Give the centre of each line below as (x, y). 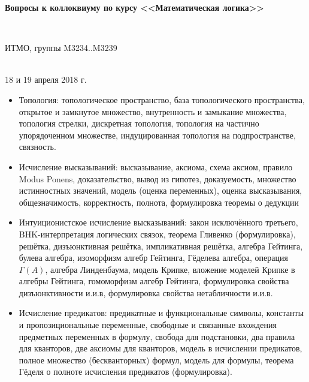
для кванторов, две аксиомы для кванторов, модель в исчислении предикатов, (160, 348)
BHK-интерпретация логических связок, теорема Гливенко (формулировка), (157, 234)
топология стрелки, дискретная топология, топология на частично (139, 123)
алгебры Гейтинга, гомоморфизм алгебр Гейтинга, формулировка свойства (154, 281)
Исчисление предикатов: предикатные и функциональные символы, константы (161, 313)
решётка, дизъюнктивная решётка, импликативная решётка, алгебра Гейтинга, (161, 246)
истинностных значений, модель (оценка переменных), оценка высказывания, (160, 190)
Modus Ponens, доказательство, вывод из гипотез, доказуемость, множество (157, 178)
